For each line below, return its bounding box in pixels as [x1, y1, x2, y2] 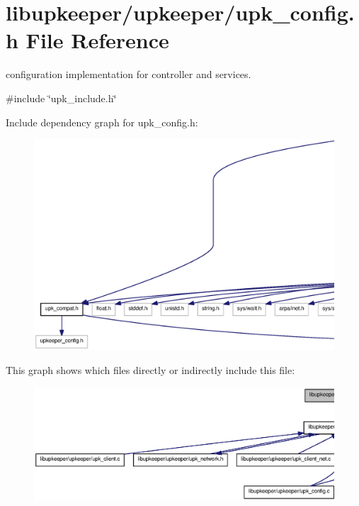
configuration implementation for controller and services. [6, 67, 251, 82]
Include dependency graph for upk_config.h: [6, 114, 198, 129]
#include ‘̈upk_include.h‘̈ [6, 90, 117, 105]
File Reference [25, 26, 169, 55]
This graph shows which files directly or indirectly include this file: [6, 362, 295, 377]
